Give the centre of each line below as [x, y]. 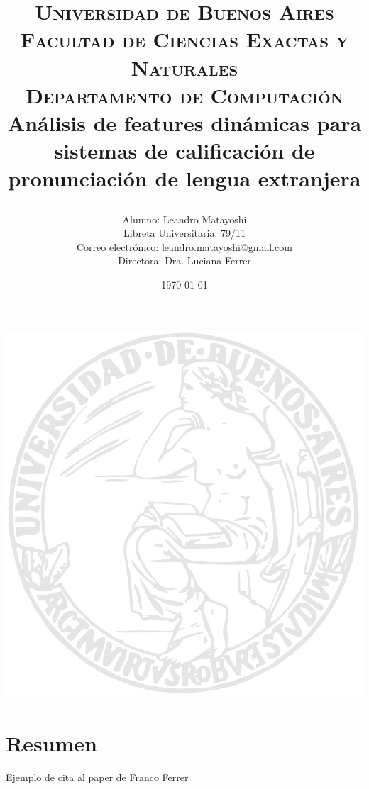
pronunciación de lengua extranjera [184, 178]
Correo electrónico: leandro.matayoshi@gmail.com [184, 246]
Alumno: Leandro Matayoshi [184, 219]
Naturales [184, 67]
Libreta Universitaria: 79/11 [184, 233]
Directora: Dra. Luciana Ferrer [184, 261]
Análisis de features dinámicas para [184, 122]
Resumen [51, 743]
